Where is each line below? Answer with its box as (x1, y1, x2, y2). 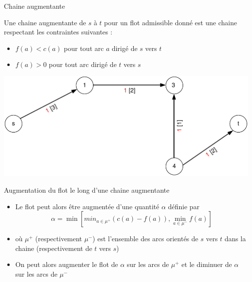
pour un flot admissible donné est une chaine (104, 17, 237, 27)
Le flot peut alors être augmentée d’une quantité (15, 201, 159, 211)
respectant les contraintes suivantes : (4, 27, 112, 37)
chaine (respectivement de (15, 243, 93, 253)
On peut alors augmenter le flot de (15, 259, 118, 269)
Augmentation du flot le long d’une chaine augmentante (4, 185, 170, 195)
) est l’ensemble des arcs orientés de (92, 233, 199, 244)
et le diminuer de (181, 259, 232, 269)
